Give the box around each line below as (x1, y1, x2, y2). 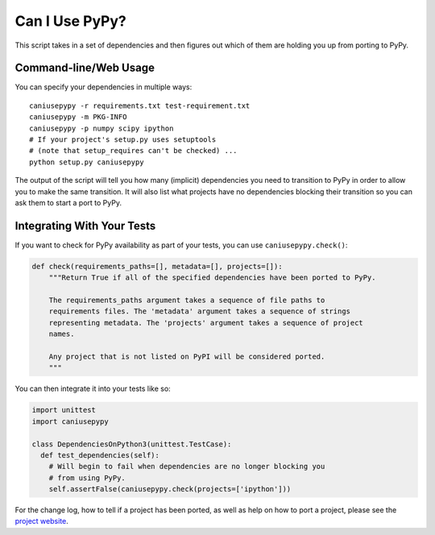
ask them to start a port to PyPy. (14, 197, 122, 207)
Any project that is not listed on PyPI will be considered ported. (48, 351, 325, 361)
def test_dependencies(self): (40, 450, 160, 459)
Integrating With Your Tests (14, 218, 156, 233)
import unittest (31, 405, 97, 415)
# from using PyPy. (48, 473, 126, 483)
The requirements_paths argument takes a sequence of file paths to (48, 296, 325, 305)
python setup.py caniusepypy (29, 157, 144, 167)
